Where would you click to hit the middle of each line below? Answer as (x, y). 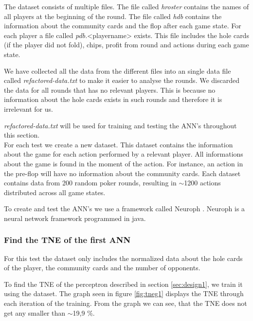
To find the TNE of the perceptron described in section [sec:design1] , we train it (123, 284)
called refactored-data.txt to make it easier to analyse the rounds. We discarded (122, 80)
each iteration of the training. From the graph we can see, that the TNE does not (126, 303)
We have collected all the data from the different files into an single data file (117, 70)
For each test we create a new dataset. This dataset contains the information (118, 144)
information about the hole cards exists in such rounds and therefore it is (113, 99)
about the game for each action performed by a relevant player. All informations (124, 154)
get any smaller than (35, 312)
